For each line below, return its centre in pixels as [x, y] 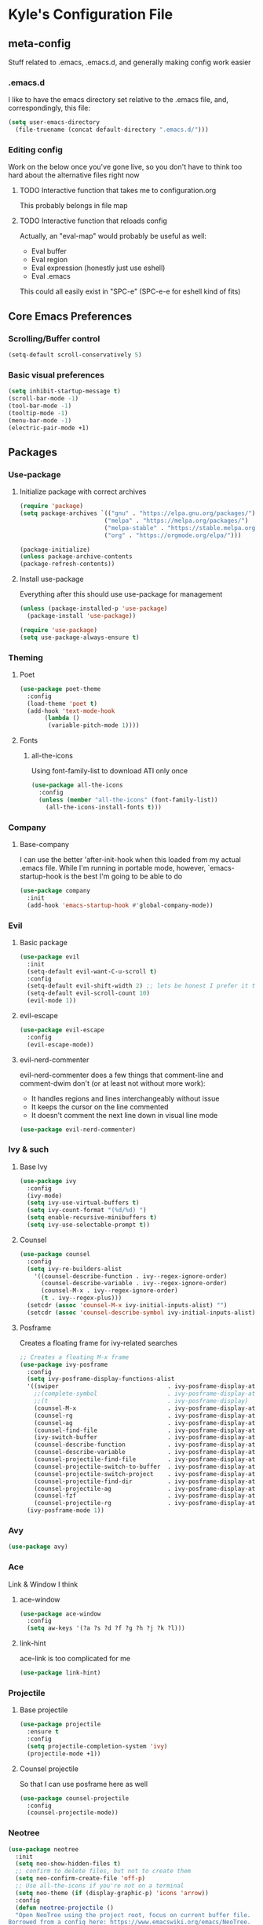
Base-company [44, 844]
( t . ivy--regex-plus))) [81, 1298]
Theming [26, 657]
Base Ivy [33, 1167]
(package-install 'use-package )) [82, 616]
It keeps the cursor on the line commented [100, 1107]
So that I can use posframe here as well [83, 1784]
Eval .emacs [51, 276]
